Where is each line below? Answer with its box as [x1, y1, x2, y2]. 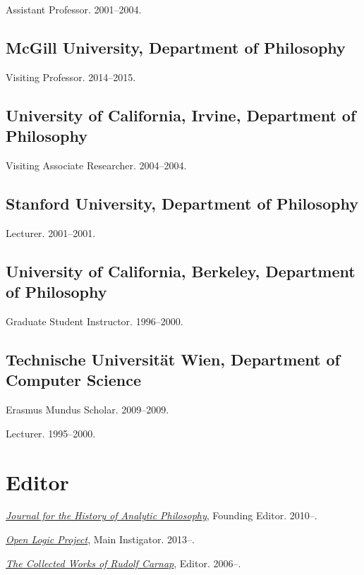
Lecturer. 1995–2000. [6, 425, 96, 440]
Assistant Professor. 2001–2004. [6, 2, 142, 16]
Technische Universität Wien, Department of [6, 348, 340, 370]
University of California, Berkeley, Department [6, 260, 356, 282]
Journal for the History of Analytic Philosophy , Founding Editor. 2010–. [6, 508, 317, 523]
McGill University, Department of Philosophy [6, 36, 346, 58]
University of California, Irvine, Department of [6, 104, 356, 126]
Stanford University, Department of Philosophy [6, 192, 358, 214]
